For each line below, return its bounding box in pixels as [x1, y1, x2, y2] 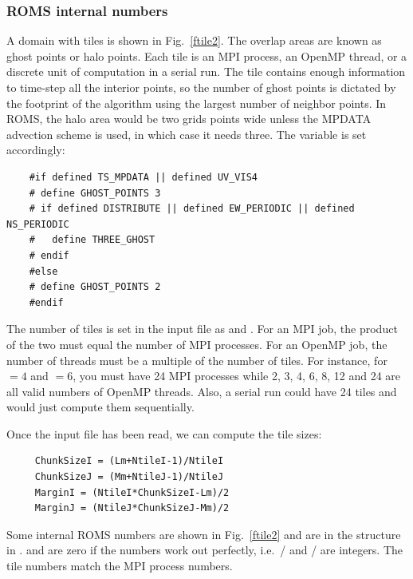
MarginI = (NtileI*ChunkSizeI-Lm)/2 [34, 486, 230, 498]
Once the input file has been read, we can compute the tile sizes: [6, 425, 322, 442]
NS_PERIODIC [6, 218, 69, 230]
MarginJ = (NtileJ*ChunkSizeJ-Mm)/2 [34, 502, 230, 514]
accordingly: [6, 141, 65, 158]
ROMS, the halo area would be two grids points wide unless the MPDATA [6, 110, 372, 127]
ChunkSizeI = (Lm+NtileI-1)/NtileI [34, 455, 224, 467]
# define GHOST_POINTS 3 [29, 187, 161, 199]
